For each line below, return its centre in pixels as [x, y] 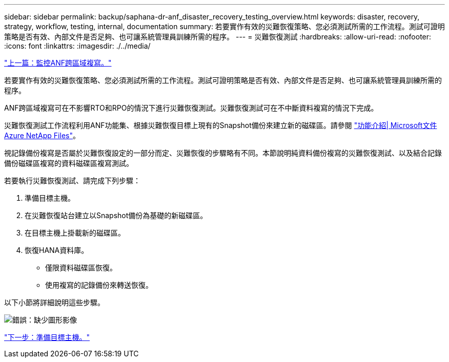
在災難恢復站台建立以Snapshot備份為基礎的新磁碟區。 [116, 215]
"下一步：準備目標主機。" [47, 337]
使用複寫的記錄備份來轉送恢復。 [99, 285]
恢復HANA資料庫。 [57, 250]
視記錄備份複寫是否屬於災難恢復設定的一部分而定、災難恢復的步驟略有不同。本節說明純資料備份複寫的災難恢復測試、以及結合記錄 [223, 153]
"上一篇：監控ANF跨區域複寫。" [58, 63]
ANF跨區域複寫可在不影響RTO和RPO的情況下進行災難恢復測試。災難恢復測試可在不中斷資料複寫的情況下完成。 [191, 108]
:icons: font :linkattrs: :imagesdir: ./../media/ [77, 46]
